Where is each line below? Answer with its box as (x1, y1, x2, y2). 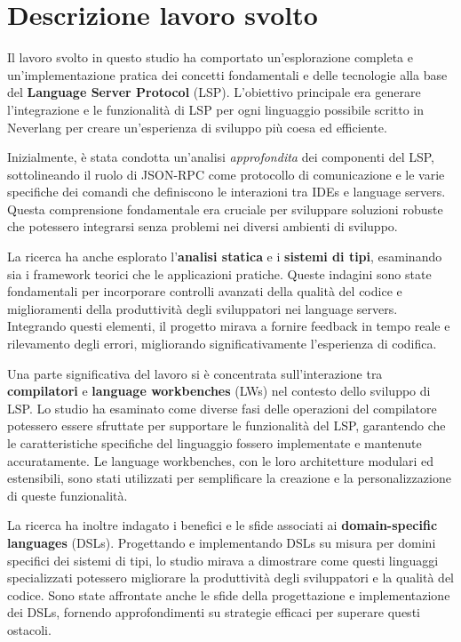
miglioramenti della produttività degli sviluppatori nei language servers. (7, 299, 398, 317)
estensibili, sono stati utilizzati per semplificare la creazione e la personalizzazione (7, 469, 451, 487)
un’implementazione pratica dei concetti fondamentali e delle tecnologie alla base (7, 65, 448, 84)
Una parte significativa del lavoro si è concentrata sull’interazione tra (7, 364, 383, 382)
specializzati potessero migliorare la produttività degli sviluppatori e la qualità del (7, 568, 454, 587)
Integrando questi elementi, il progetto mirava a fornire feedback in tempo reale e (7, 317, 450, 335)
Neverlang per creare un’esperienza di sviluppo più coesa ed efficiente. (7, 117, 387, 136)
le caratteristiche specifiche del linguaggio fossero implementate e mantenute (7, 434, 422, 452)
